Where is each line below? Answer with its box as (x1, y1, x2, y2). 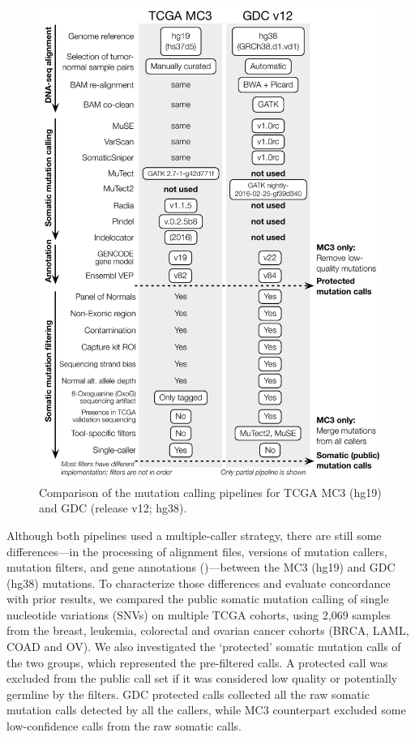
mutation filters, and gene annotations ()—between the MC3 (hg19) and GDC (6, 559, 396, 576)
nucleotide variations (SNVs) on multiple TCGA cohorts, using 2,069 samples (6, 606, 391, 623)
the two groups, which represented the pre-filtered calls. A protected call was (6, 653, 388, 671)
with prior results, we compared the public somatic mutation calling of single (6, 590, 389, 607)
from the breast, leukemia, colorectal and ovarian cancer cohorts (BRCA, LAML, (6, 622, 409, 639)
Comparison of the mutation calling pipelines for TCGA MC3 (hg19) (39, 483, 382, 500)
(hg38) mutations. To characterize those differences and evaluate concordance (6, 574, 391, 591)
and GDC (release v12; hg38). (39, 499, 187, 516)
